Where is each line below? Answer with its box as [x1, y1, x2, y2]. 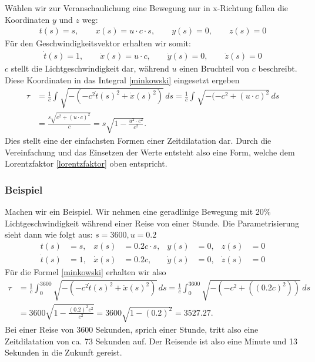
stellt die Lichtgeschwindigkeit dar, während [11, 62, 169, 75]
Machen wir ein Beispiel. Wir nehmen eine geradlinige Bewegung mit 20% [5, 205, 271, 217]
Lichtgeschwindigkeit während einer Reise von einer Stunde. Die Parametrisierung [5, 216, 299, 229]
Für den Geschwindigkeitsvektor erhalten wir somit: [5, 37, 191, 49]
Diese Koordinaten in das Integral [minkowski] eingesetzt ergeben [5, 73, 240, 86]
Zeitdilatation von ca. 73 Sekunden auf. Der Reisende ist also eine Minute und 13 [5, 334, 298, 347]
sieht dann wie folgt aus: [5, 228, 93, 241]
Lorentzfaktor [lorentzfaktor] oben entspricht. [5, 157, 167, 170]
